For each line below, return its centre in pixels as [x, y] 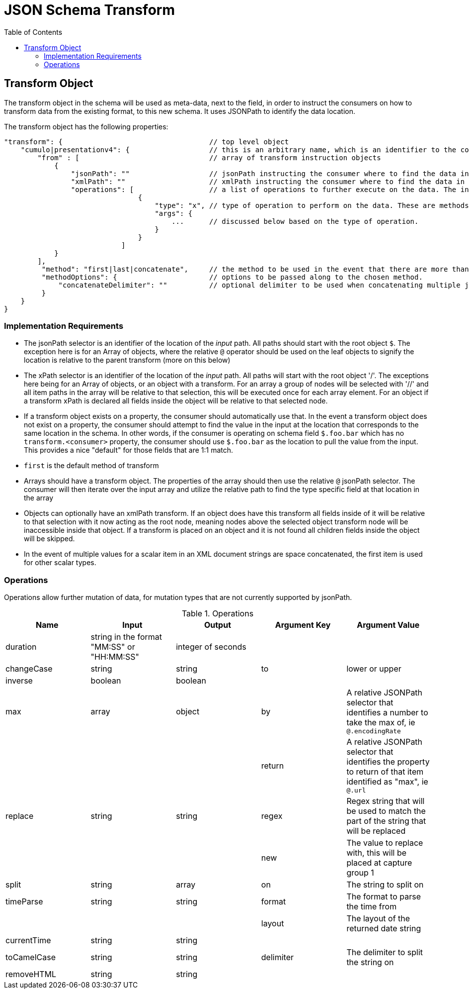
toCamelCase [31, 957]
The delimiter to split [385, 952]
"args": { [174, 213]
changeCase [29, 669]
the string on [370, 962]
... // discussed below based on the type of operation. [295, 221]
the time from [372, 907]
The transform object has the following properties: [86, 126]
